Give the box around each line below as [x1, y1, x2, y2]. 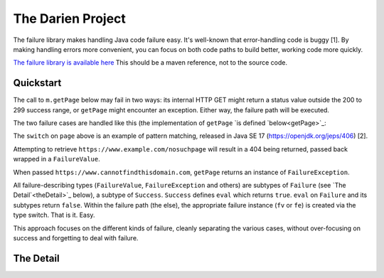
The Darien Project [13, 11, 126, 26]
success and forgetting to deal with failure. [13, 233, 139, 242]
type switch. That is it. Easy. [13, 210, 95, 220]
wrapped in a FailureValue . [13, 155, 101, 164]
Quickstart [13, 77, 62, 89]
